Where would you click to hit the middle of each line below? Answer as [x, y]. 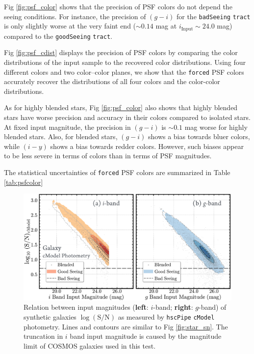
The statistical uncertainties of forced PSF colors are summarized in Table [117, 172]
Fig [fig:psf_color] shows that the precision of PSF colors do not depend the [118, 6]
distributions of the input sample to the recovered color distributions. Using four [125, 62]
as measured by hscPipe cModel [166, 316]
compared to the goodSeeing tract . [58, 36]
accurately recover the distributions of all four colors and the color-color [112, 81]
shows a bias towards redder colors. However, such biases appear [147, 146]
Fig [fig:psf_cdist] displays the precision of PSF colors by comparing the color [121, 52]
